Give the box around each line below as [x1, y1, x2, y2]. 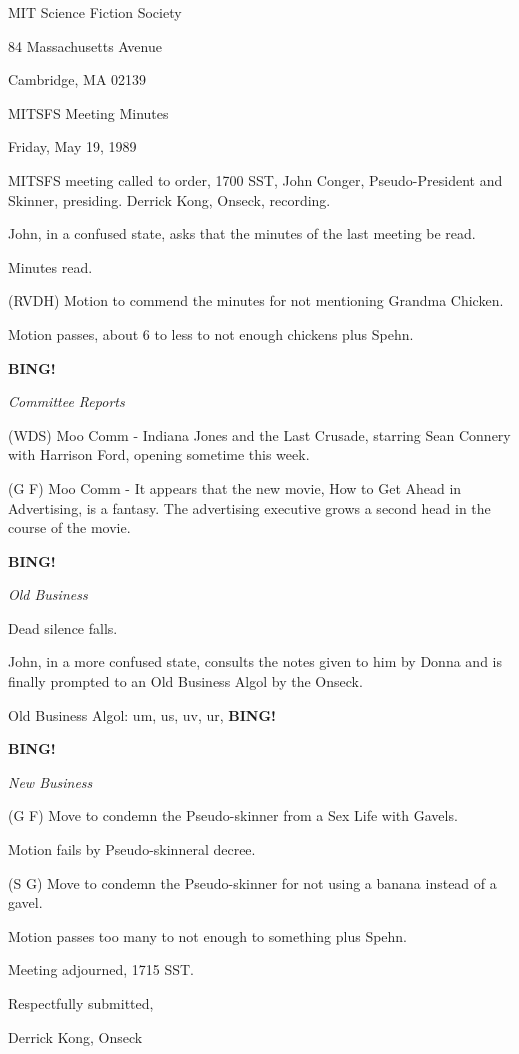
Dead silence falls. [8, 617, 118, 638]
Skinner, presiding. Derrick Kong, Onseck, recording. [8, 189, 331, 210]
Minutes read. [8, 256, 93, 277]
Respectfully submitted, [8, 993, 154, 1013]
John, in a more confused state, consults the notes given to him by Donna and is [8, 651, 502, 672]
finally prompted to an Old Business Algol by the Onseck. [8, 671, 363, 692]
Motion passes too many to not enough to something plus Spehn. [8, 925, 408, 946]
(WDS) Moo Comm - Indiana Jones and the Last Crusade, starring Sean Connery [8, 424, 511, 445]
